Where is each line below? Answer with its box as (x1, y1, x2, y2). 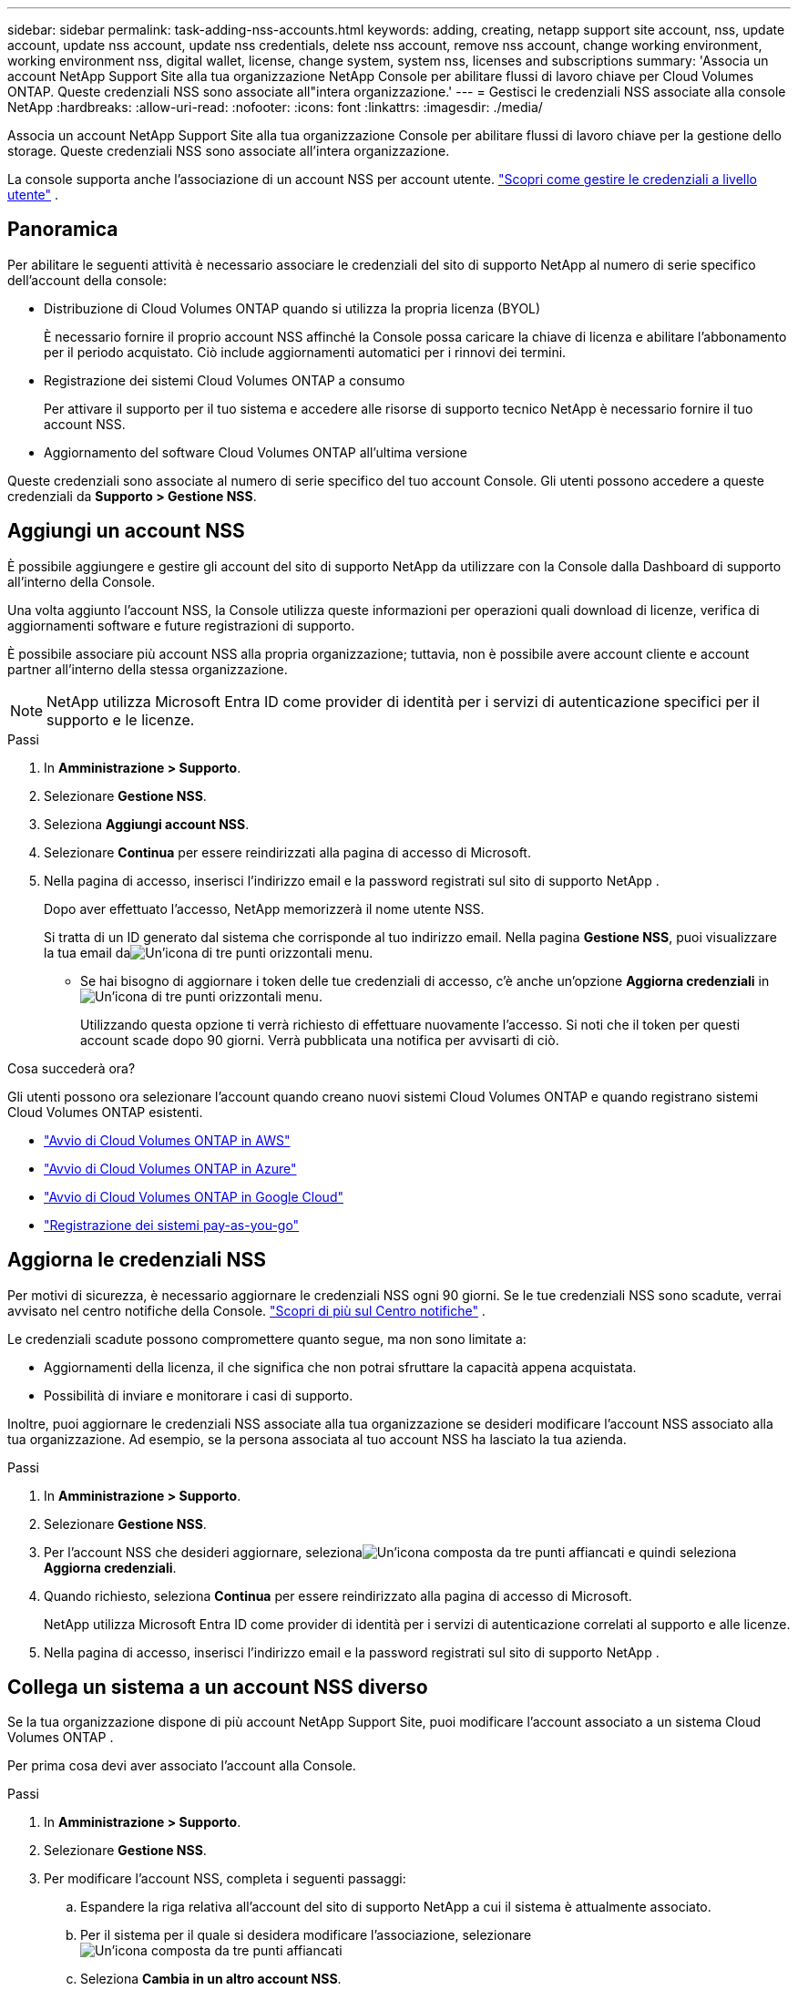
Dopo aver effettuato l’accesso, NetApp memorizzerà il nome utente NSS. (44, 900, 485, 917)
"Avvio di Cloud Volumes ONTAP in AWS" (44, 1132, 291, 1148)
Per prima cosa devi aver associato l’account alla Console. (7, 1758, 356, 1774)
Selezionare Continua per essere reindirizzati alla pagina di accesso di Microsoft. (44, 844, 531, 860)
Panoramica (7, 218, 118, 241)
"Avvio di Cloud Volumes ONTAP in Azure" (44, 1160, 297, 1176)
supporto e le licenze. (46, 710, 195, 729)
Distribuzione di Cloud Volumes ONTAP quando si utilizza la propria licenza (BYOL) (44, 300, 541, 316)
